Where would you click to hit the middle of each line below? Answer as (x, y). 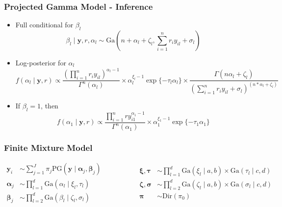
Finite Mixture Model (48, 148)
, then (50, 106)
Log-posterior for (41, 63)
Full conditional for (44, 25)
